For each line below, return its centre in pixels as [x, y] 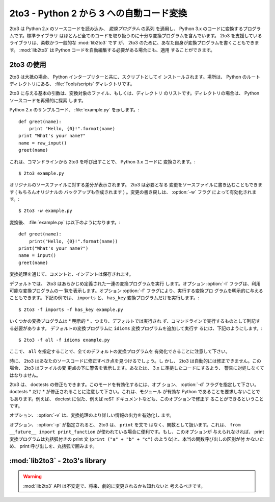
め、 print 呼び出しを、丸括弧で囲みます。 [53, 446]
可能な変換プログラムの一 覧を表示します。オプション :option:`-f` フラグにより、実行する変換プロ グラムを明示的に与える [136, 291]
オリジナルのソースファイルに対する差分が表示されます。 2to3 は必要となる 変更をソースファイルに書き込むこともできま [136, 185]
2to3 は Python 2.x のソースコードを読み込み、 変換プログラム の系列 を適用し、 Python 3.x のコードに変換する [126, 29]
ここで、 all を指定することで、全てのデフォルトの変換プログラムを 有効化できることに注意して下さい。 [120, 351]
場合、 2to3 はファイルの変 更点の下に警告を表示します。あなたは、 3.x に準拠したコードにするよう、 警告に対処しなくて [137, 368]
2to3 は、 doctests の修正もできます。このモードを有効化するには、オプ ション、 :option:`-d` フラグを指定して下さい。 [134, 384]
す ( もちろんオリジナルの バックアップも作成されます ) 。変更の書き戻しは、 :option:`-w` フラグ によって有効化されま [133, 192]
